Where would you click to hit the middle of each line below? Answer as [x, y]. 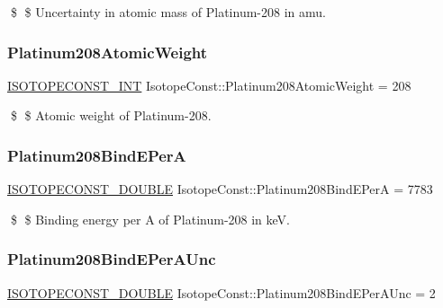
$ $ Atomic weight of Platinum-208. [111, 115]
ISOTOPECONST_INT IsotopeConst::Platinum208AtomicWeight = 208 [209, 85]
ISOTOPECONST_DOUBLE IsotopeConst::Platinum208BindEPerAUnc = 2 [221, 292]
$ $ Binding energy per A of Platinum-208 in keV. [150, 219]
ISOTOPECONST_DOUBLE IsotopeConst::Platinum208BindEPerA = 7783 [220, 189]
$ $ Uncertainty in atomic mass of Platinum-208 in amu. [168, 12]
